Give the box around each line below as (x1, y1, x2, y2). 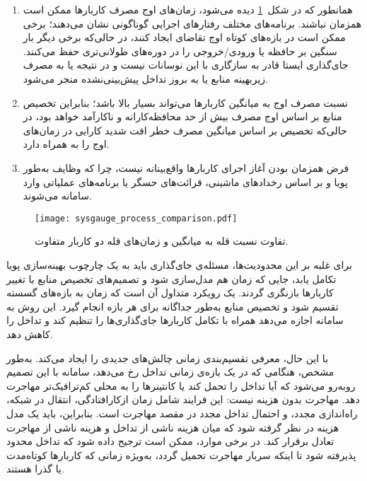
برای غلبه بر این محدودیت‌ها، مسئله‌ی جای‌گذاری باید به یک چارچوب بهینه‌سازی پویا (6, 257, 352, 272)
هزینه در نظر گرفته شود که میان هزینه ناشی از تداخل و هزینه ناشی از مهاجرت (6, 419, 339, 434)
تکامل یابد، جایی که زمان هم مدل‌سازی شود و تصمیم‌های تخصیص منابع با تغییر (6, 271, 337, 286)
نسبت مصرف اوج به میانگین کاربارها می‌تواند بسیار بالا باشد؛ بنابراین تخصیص (23, 95, 348, 110)
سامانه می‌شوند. (23, 188, 92, 203)
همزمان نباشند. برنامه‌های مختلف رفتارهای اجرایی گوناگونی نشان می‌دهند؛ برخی (23, 16, 362, 30)
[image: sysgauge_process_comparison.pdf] (35, 213, 238, 224)
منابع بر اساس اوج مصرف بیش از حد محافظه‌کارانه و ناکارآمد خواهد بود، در (23, 109, 342, 124)
